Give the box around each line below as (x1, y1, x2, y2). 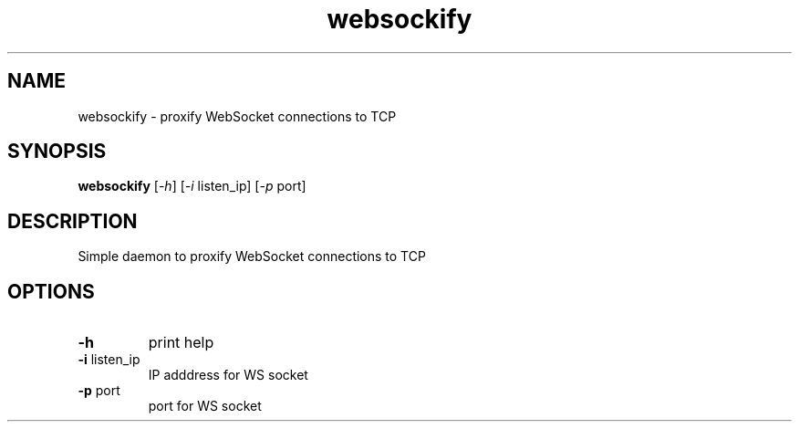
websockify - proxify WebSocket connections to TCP (78, 108, 397, 124)
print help (148, 333, 214, 352)
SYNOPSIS (7, 140, 107, 163)
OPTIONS (7, 279, 95, 303)
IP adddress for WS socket (148, 367, 308, 383)
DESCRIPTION (7, 209, 138, 233)
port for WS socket (148, 398, 262, 414)
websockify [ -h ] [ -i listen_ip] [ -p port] (78, 178, 306, 194)
